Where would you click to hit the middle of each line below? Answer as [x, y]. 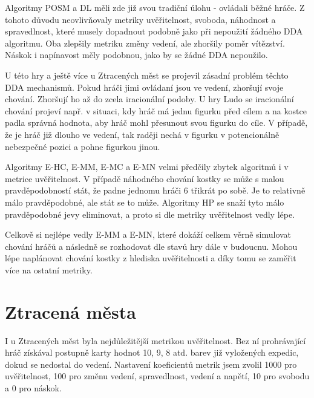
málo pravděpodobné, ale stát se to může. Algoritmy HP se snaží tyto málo [145, 202]
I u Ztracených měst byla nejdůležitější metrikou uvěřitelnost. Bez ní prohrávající [155, 340]
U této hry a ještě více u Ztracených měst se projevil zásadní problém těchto [147, 75]
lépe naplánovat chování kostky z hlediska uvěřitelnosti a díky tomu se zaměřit [151, 258]
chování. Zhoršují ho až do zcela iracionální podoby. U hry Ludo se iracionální [149, 99]
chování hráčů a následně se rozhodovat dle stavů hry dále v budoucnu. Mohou [151, 246]
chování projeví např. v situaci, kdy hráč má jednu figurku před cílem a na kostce [156, 110]
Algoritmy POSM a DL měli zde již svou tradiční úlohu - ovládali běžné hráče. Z [155, 7]
